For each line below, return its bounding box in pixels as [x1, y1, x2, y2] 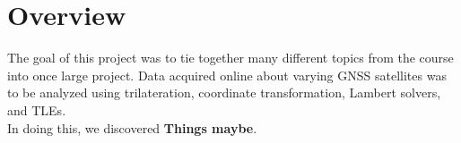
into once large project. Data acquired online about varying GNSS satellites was [7, 65, 447, 84]
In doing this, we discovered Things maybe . [7, 118, 257, 137]
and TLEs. [7, 100, 66, 119]
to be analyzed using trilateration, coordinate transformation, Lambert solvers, [7, 83, 441, 102]
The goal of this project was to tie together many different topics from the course [7, 48, 454, 67]
